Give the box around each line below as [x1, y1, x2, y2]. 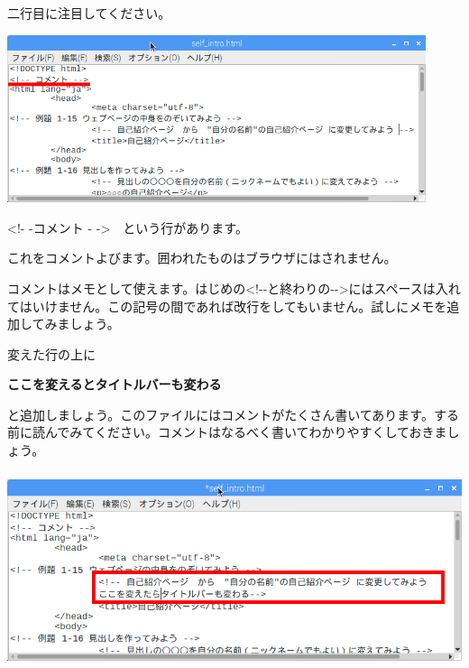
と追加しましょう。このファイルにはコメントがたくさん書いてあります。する [7, 404, 459, 423]
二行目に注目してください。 [7, 4, 171, 22]
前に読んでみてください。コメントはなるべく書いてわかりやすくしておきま [7, 422, 447, 441]
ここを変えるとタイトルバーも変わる [7, 375, 222, 394]
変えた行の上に [7, 344, 96, 363]
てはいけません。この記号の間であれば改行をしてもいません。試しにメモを [7, 296, 447, 315]
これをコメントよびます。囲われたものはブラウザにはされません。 [7, 248, 397, 267]
